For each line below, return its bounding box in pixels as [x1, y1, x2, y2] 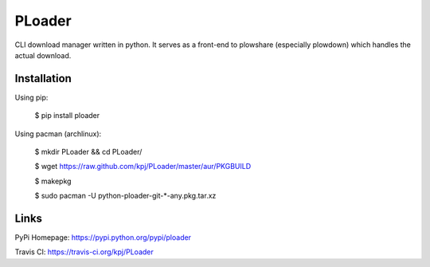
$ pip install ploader [34, 111, 100, 120]
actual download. [14, 50, 72, 60]
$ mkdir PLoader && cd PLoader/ [34, 147, 143, 157]
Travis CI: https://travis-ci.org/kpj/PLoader [14, 247, 154, 257]
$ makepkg [34, 176, 72, 186]
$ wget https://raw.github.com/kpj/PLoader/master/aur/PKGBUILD [34, 162, 252, 171]
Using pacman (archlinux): [14, 128, 102, 139]
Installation [14, 72, 72, 85]
